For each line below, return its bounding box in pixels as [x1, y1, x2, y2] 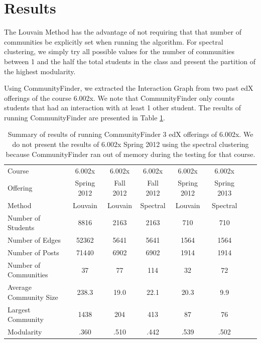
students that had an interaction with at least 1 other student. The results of [4, 102, 241, 113]
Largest [8, 304, 31, 314]
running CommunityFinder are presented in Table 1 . [4, 112, 165, 122]
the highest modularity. [4, 66, 76, 76]
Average [8, 282, 32, 292]
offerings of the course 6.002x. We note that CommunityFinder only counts [4, 92, 235, 103]
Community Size [8, 291, 58, 302]
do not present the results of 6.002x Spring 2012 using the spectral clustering [12, 139, 249, 149]
